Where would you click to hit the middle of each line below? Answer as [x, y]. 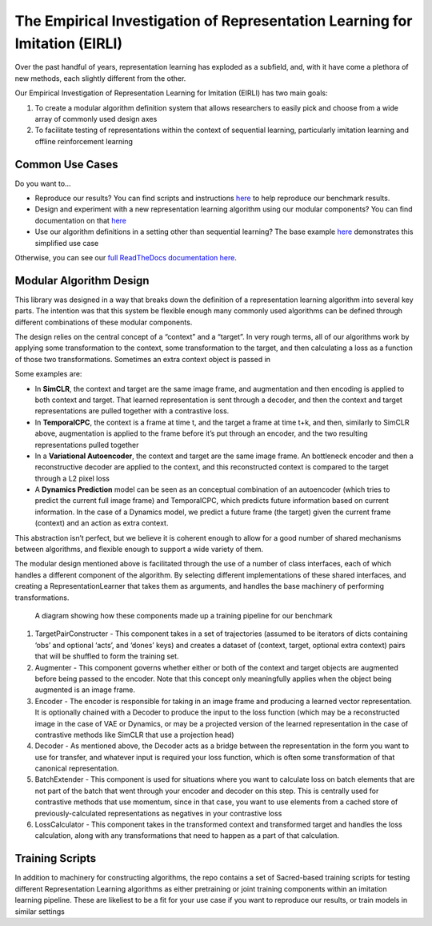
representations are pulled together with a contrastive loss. [132, 411]
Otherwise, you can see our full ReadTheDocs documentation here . [126, 257]
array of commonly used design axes [96, 119]
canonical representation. [77, 768]
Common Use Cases [67, 164]
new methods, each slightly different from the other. [100, 78]
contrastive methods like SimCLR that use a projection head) [135, 735]
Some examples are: [48, 374]
